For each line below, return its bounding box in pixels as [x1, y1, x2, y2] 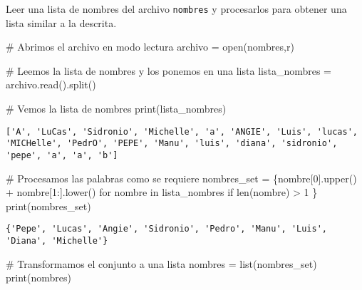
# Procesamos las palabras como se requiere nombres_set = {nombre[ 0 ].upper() [6, 170, 357, 185]
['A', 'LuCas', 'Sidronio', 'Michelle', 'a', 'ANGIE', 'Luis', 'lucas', [6, 126, 358, 137]
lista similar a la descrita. [6, 15, 117, 30]
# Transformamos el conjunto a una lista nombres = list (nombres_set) [6, 256, 317, 271]
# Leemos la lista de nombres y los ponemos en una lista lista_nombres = [6, 63, 332, 78]
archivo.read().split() [6, 77, 96, 92]
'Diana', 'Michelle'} [6, 236, 108, 247]
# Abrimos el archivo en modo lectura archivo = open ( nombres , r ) [6, 39, 294, 54]
